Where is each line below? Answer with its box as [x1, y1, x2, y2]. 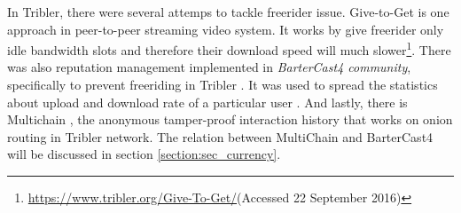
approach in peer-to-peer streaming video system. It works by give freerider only [7, 20, 444, 38]
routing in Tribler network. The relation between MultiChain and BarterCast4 [7, 127, 434, 146]
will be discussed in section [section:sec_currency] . [7, 145, 281, 163]
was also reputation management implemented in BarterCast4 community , [7, 58, 411, 76]
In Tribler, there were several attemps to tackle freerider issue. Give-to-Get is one [7, 3, 449, 20]
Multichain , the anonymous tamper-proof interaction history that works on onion [7, 110, 453, 129]
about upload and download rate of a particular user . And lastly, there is [7, 92, 408, 111]
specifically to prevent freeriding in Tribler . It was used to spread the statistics [7, 75, 438, 94]
